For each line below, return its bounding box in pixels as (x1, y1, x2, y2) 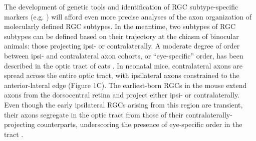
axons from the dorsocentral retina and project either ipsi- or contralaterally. (4, 89, 240, 100)
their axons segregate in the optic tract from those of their (4, 109, 183, 119)
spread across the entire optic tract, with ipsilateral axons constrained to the (4, 70, 239, 80)
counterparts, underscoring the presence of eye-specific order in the (37, 119, 242, 129)
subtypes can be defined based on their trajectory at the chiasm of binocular (4, 30, 239, 41)
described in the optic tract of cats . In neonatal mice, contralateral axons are (4, 60, 243, 70)
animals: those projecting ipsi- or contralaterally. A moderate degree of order (4, 40, 240, 51)
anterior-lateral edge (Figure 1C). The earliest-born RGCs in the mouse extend (4, 79, 247, 90)
